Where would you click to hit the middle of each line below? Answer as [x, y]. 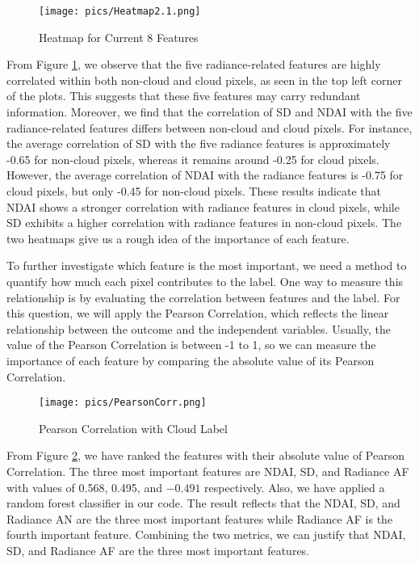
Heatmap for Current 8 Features [119, 37]
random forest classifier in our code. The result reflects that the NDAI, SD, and [203, 503]
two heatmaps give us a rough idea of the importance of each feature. [178, 238]
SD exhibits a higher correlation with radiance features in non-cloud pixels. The [204, 223]
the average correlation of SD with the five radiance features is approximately [199, 143]
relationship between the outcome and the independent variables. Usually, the [199, 328]
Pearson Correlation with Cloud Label [133, 428]
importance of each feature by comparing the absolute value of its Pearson [191, 360]
